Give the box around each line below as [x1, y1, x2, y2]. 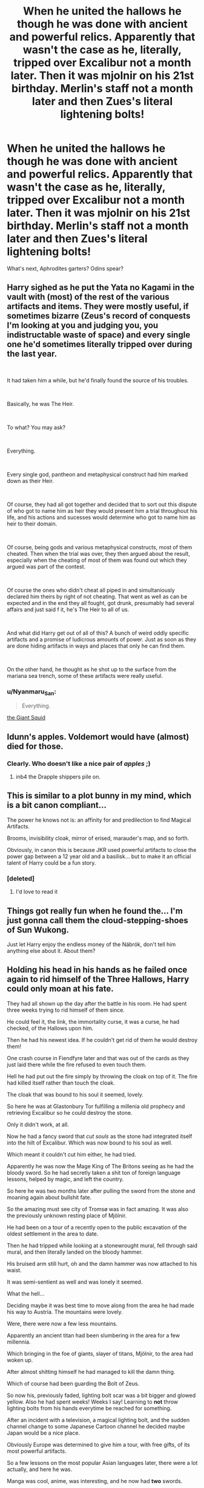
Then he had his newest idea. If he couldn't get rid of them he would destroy [7, 1036, 198, 1043]
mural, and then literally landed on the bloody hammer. [7, 1248, 143, 1256]
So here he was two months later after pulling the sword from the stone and [7, 1187, 196, 1194]
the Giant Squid [7, 714, 46, 722]
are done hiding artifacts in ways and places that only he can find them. [7, 642, 185, 649]
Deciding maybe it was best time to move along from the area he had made [7, 1302, 194, 1309]
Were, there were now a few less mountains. [7, 1320, 117, 1327]
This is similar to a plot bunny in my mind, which [7, 791, 192, 801]
